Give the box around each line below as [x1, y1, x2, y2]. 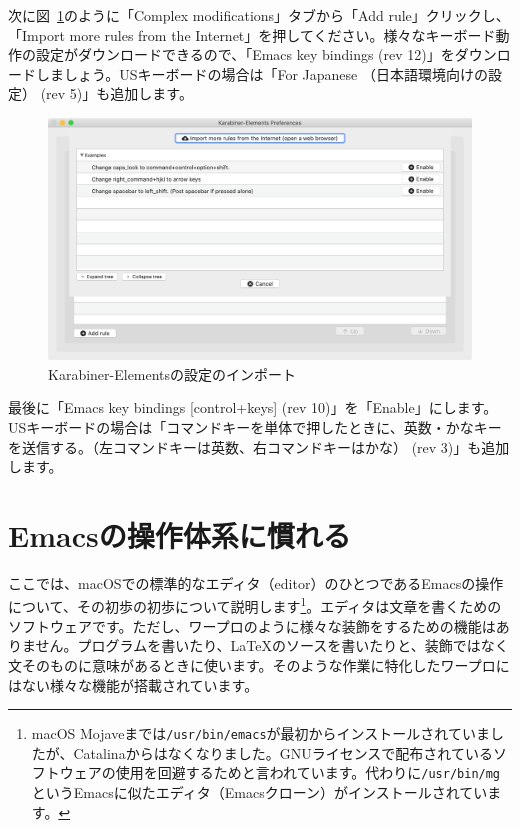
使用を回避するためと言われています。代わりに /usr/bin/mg [115, 762, 501, 783]
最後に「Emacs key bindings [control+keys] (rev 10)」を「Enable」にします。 [8, 397, 498, 418]
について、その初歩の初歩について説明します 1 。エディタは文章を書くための [8, 593, 502, 617]
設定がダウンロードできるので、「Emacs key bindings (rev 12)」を [35, 44, 455, 65]
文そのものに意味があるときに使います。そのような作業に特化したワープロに [8, 654, 510, 675]
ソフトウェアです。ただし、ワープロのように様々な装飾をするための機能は [8, 615, 496, 636]
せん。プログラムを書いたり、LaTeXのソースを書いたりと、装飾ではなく [35, 635, 509, 656]
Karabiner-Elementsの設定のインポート [48, 363, 297, 384]
